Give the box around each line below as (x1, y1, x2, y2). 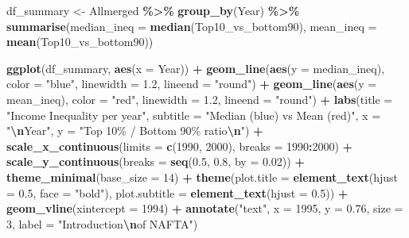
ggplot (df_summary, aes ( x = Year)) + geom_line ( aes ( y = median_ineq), (6, 59, 385, 76)
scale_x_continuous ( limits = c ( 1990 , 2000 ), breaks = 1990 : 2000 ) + (6, 137, 353, 154)
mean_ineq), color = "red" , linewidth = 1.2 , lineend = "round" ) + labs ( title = (6, 90, 393, 107)
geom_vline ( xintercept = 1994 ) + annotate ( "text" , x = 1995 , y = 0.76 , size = (6, 200, 403, 217)
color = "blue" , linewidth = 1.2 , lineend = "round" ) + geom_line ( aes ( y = (6, 75, 377, 92)
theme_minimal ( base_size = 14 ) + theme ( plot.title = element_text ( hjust (6, 168, 398, 185)
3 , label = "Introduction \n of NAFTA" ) (6, 215, 198, 232)
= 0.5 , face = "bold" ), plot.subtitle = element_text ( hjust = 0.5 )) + (6, 184, 349, 201)
